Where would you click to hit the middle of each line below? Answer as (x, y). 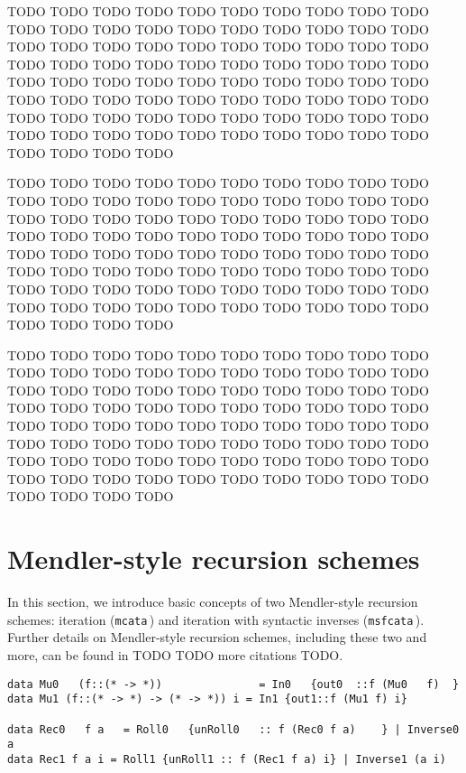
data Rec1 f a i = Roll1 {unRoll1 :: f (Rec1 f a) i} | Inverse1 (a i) (227, 759)
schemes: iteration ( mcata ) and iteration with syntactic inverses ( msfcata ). (216, 619)
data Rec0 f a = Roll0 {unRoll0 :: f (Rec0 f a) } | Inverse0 (233, 729)
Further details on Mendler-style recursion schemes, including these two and (217, 637)
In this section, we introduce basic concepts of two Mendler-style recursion (213, 602)
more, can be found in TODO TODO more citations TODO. (175, 655)
